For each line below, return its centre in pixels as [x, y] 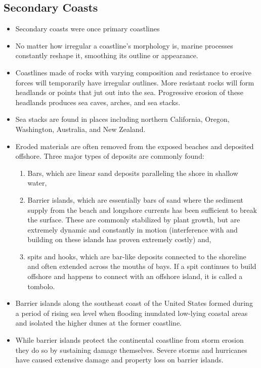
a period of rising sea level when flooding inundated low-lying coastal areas [132, 313]
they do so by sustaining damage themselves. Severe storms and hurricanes [131, 350]
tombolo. [41, 286]
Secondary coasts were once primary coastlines [88, 29]
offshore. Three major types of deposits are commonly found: [110, 156]
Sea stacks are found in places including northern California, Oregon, [122, 119]
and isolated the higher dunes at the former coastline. [98, 323]
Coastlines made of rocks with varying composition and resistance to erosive [133, 72]
